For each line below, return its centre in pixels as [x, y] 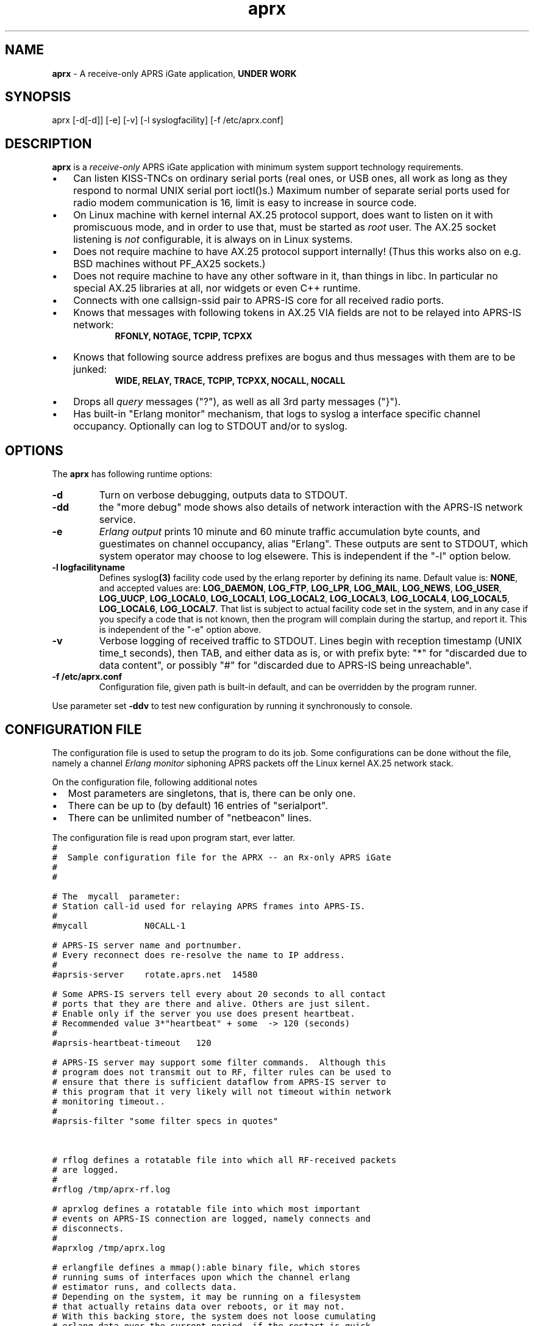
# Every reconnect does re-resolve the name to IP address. [198, 955]
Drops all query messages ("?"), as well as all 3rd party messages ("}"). [237, 402]
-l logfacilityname [89, 568]
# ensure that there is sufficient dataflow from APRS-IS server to [219, 1082]
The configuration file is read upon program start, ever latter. [174, 837]
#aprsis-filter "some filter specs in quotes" [165, 1121]
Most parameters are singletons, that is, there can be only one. [212, 793]
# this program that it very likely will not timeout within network [222, 1091]
